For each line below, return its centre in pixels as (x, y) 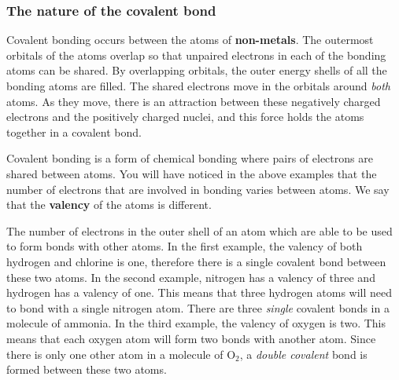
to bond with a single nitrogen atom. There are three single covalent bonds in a (198, 307)
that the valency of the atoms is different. (109, 205)
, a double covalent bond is (303, 354)
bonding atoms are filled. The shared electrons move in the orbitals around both (198, 86)
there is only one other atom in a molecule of (115, 354)
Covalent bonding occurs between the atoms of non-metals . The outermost (190, 40)
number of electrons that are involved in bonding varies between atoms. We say (198, 189)
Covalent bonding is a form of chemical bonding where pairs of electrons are (190, 158)
